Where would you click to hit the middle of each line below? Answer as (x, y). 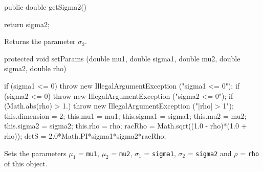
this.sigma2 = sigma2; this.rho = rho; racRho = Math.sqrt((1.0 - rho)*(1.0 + (126, 126)
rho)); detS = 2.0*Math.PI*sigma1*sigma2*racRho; (85, 135)
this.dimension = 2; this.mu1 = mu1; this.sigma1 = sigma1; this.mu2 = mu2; (125, 115)
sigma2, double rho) (35, 68)
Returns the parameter (40, 41)
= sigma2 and (210, 153)
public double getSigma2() (46, 7)
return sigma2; (27, 24)
